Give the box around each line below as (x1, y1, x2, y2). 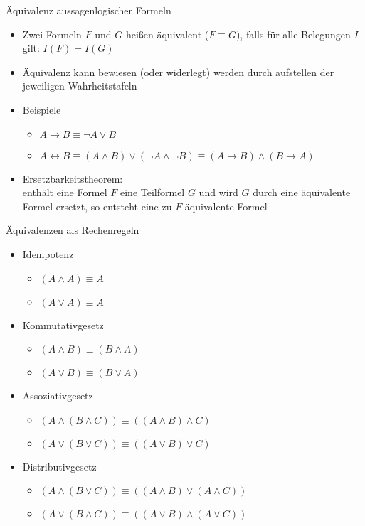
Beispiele (22, 102, 61, 117)
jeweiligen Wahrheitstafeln (22, 78, 137, 93)
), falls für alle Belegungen (236, 26, 351, 41)
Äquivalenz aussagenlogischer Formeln (6, 3, 171, 17)
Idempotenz (22, 246, 74, 261)
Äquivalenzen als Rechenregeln (6, 222, 139, 237)
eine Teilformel (120, 185, 185, 200)
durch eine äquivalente (253, 185, 351, 200)
